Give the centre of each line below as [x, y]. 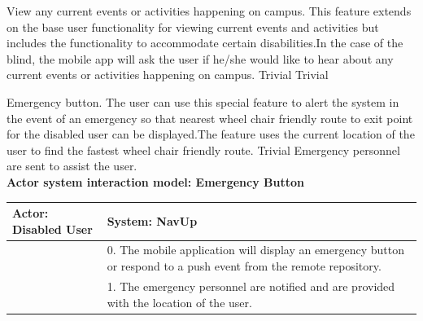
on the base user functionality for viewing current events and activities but [193, 26]
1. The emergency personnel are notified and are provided [251, 286]
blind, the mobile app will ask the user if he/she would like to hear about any [200, 58]
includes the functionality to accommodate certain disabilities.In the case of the [205, 43]
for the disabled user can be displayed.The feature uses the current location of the [211, 134]
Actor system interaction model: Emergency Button [155, 181]
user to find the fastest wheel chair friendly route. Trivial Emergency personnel [203, 150]
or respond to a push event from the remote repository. [244, 266]
